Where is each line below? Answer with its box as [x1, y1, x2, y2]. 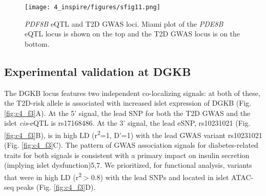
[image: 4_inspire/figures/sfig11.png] [25, 4, 160, 11]
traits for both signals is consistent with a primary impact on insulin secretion [4, 149, 250, 160]
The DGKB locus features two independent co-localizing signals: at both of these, [4, 87, 260, 98]
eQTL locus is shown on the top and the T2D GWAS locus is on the [25, 28, 240, 39]
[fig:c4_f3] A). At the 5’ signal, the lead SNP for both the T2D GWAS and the [4, 107, 251, 118]
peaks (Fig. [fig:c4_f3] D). [16, 182, 96, 192]
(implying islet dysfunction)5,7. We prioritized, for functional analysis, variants [4, 160, 252, 170]
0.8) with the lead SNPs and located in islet [91, 171, 229, 182]
